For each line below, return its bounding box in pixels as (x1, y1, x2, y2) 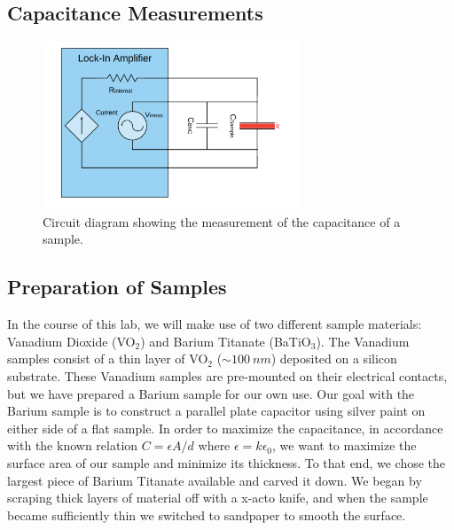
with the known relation (7, 436, 138, 455)
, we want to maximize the (272, 436, 417, 455)
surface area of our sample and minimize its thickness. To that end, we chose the (7, 453, 446, 472)
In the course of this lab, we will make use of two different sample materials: (7, 315, 422, 333)
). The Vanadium (316, 331, 410, 350)
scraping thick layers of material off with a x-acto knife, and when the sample (7, 488, 428, 507)
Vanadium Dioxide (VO (7, 331, 136, 350)
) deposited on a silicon (270, 349, 397, 368)
